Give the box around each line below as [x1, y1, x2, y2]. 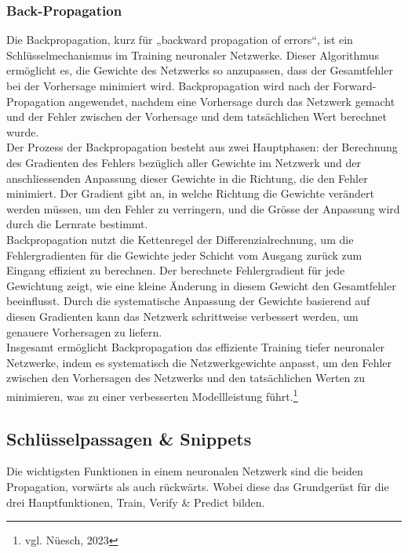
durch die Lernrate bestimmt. [6, 216, 148, 232]
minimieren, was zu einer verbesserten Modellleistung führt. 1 [6, 385, 298, 404]
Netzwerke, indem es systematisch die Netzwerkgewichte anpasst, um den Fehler [6, 354, 392, 370]
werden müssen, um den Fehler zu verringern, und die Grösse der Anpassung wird [6, 200, 400, 216]
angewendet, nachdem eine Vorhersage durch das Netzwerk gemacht [68, 93, 395, 109]
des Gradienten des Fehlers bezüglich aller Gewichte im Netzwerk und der [6, 154, 361, 170]
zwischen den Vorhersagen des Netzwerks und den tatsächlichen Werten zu [6, 369, 366, 386]
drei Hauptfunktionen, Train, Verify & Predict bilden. [6, 493, 265, 510]
